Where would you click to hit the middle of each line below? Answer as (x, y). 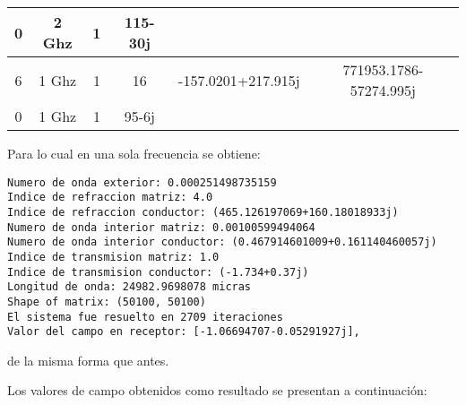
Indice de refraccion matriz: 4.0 (110, 198)
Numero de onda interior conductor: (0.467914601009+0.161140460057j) (222, 242)
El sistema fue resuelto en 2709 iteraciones (145, 317)
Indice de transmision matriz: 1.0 (113, 257)
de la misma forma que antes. (88, 360)
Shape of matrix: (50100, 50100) (107, 302)
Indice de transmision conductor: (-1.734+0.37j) (158, 272)
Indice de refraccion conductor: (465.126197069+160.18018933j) (203, 212)
